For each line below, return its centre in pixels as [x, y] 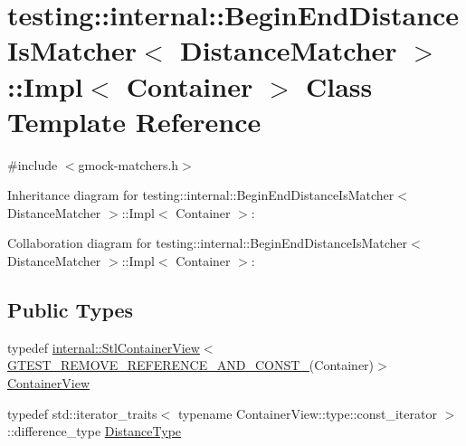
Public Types [71, 310]
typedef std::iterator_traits [82, 413]
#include [33, 164]
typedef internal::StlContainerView [104, 347]
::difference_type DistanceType [95, 431]
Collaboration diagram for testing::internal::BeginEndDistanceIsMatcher [208, 243]
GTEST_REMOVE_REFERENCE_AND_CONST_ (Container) [191, 365]
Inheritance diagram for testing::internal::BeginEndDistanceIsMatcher [201, 195]
